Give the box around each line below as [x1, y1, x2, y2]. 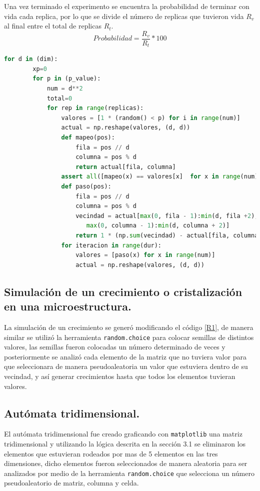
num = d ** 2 [46, 85, 83, 92]
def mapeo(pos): [61, 134, 115, 141]
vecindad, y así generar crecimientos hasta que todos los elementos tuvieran [4, 370, 235, 381]
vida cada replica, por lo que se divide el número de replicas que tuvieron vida [4, 10, 244, 21]
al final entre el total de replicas [4, 20, 101, 31]
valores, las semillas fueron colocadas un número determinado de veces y [4, 341, 225, 352]
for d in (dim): [4, 55, 58, 63]
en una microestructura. [4, 298, 131, 314]
